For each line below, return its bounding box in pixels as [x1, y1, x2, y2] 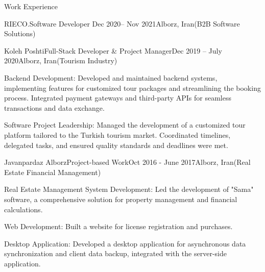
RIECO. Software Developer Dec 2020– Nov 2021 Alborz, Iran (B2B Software [4, 18, 240, 29]
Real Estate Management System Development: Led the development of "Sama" [4, 184, 254, 194]
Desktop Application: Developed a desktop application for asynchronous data [4, 238, 246, 249]
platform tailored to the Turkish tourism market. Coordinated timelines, [4, 129, 231, 140]
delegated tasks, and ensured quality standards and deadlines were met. [4, 139, 228, 150]
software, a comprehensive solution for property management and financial [4, 193, 237, 204]
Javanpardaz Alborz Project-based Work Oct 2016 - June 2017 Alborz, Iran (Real [4, 157, 251, 167]
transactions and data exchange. [4, 102, 105, 113]
